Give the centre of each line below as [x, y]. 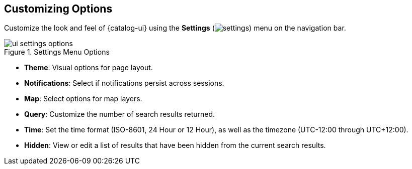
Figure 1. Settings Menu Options [57, 52]
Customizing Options [58, 9]
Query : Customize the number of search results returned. [120, 114]
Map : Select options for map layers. [83, 99]
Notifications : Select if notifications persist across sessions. [124, 83]
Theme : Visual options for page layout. [89, 68]
